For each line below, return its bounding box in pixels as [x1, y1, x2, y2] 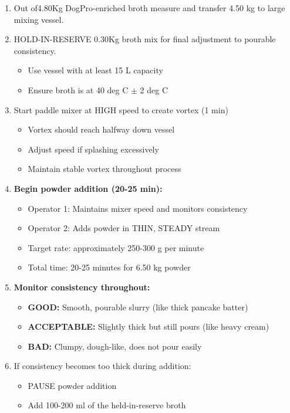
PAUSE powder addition [28, 379, 117, 391]
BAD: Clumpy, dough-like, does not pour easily [28, 340, 202, 352]
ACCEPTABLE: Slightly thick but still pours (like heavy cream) [28, 320, 269, 333]
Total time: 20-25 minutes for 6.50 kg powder [28, 261, 191, 273]
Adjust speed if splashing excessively [28, 143, 159, 155]
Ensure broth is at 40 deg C [28, 83, 129, 96]
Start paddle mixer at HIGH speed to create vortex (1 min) [14, 103, 228, 116]
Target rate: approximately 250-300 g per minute [28, 241, 204, 253]
